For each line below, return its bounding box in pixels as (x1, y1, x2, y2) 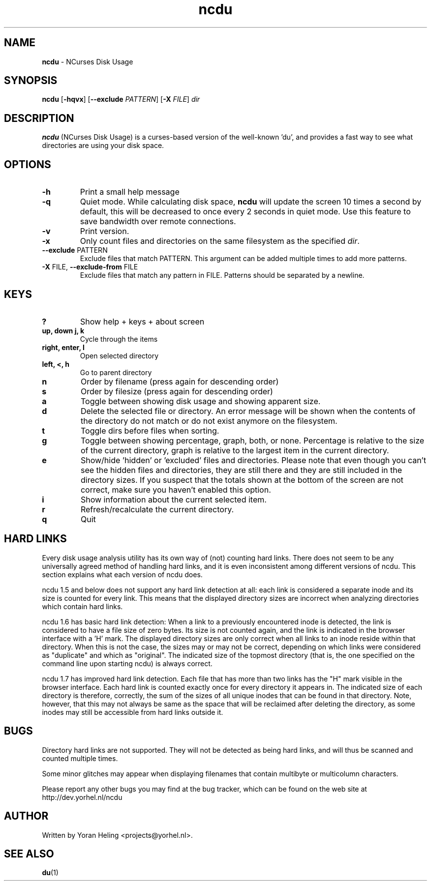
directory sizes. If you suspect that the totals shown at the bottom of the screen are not (80, 474, 403, 485)
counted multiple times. (42, 754, 118, 763)
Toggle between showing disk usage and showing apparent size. (80, 396, 321, 406)
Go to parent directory (80, 368, 152, 377)
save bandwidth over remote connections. (80, 216, 236, 227)
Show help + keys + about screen (80, 316, 205, 326)
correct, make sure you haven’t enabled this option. (80, 484, 271, 495)
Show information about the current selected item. (80, 494, 267, 504)
